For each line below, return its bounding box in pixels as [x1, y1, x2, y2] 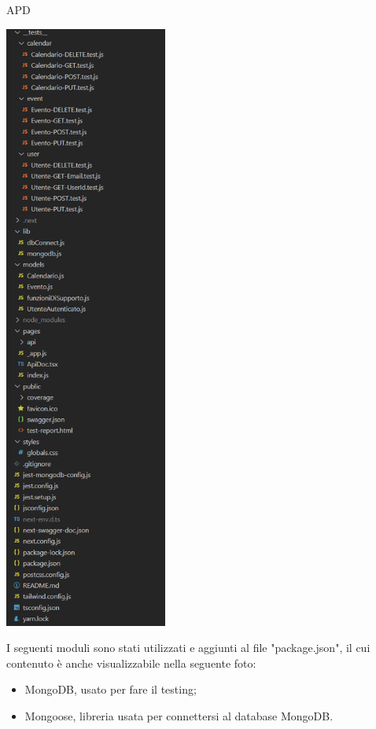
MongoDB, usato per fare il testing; [24, 681, 197, 698]
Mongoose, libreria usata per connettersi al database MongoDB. [24, 707, 334, 723]
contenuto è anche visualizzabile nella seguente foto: [6, 654, 256, 671]
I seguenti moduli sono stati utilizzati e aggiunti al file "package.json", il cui [6, 639, 370, 656]
